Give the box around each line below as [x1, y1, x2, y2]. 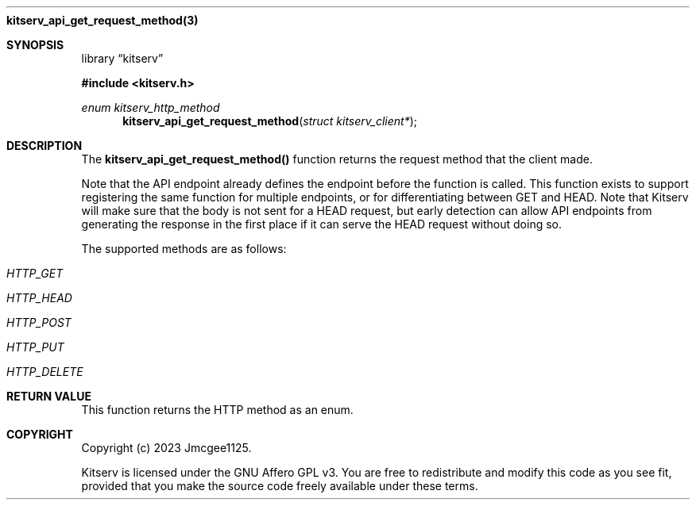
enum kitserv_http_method [81, 101, 220, 114]
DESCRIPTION [6, 139, 83, 152]
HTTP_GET [6, 266, 64, 280]
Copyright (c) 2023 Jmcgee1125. [81, 441, 252, 454]
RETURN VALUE [6, 389, 91, 403]
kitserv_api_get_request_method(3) [6, 13, 199, 27]
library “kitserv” [81, 52, 164, 65]
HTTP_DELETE [6, 365, 83, 378]
